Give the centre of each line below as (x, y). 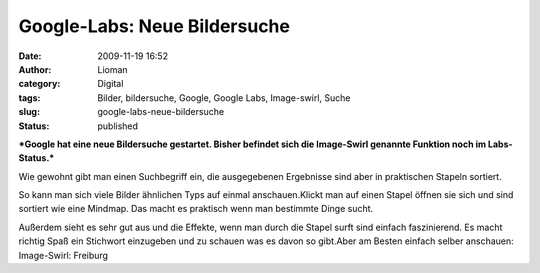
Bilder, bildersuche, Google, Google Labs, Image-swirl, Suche (224, 97)
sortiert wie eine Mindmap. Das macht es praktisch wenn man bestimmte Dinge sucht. (196, 209)
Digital (110, 84)
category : (39, 84)
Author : (35, 69)
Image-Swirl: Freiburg (63, 255)
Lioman (113, 69)
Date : (30, 56)
